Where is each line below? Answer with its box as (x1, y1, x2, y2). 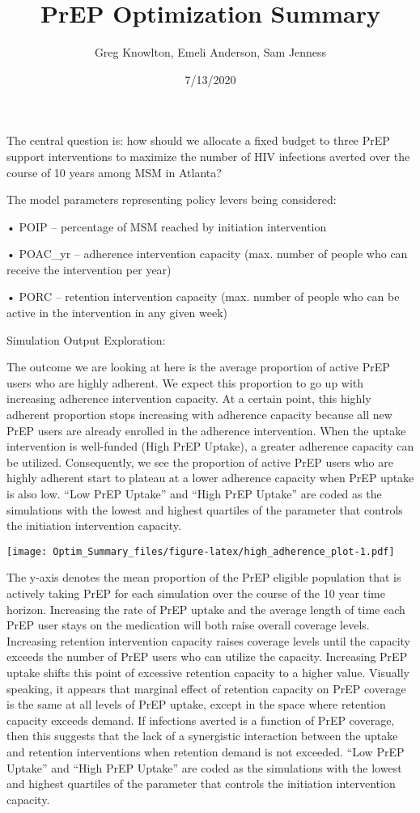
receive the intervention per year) (6, 260, 172, 277)
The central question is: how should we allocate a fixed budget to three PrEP (6, 132, 390, 149)
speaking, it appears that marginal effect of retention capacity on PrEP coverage (6, 680, 406, 697)
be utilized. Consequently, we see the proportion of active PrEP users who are (6, 453, 393, 470)
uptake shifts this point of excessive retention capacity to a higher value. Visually (6, 664, 409, 680)
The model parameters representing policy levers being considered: (6, 191, 337, 208)
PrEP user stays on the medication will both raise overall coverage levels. (6, 616, 370, 633)
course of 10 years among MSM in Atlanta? (6, 163, 222, 180)
